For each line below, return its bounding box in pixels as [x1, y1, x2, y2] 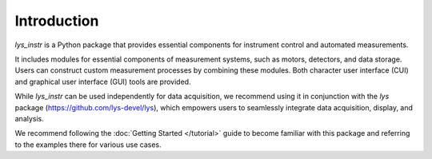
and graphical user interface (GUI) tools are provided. [14, 77, 191, 86]
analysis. [14, 113, 44, 123]
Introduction [14, 12, 99, 30]
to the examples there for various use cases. [14, 140, 162, 149]
